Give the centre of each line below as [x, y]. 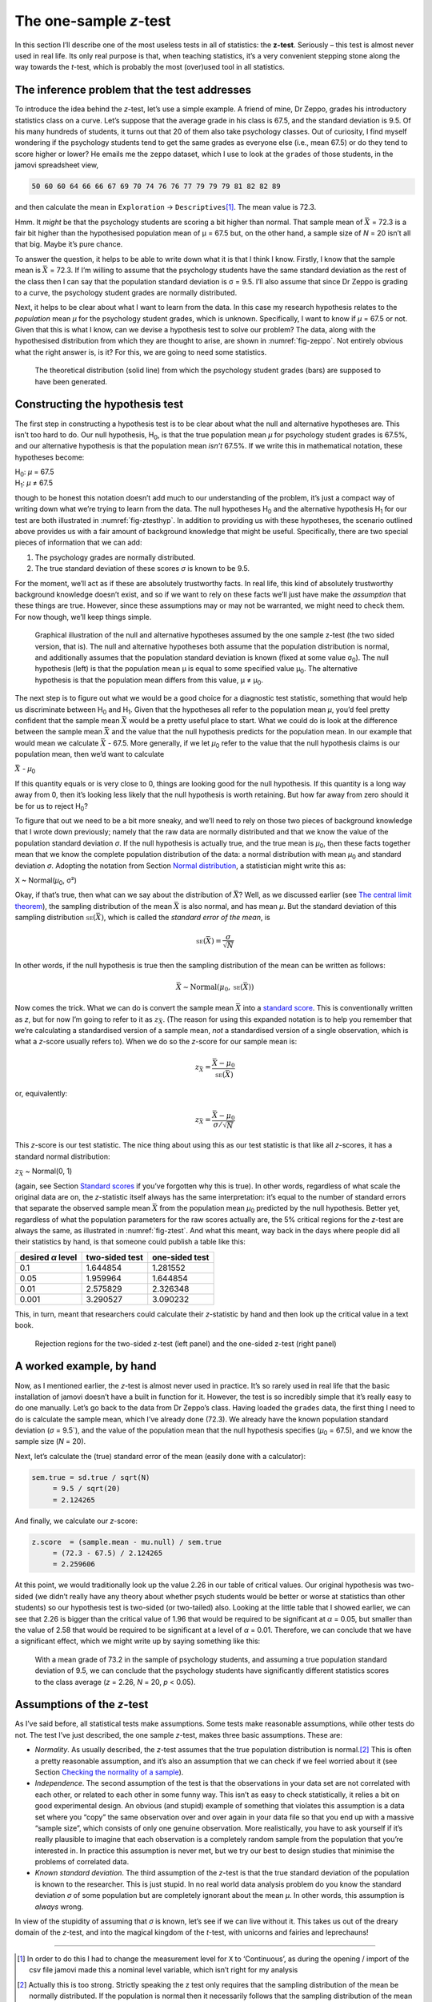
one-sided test [181, 1257]
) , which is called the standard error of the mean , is [186, 918]
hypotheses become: [50, 457]
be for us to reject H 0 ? [51, 807]
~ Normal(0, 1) [49, 1171]
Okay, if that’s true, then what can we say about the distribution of [123, 895]
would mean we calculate [57, 743]
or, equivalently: [41, 1094]
